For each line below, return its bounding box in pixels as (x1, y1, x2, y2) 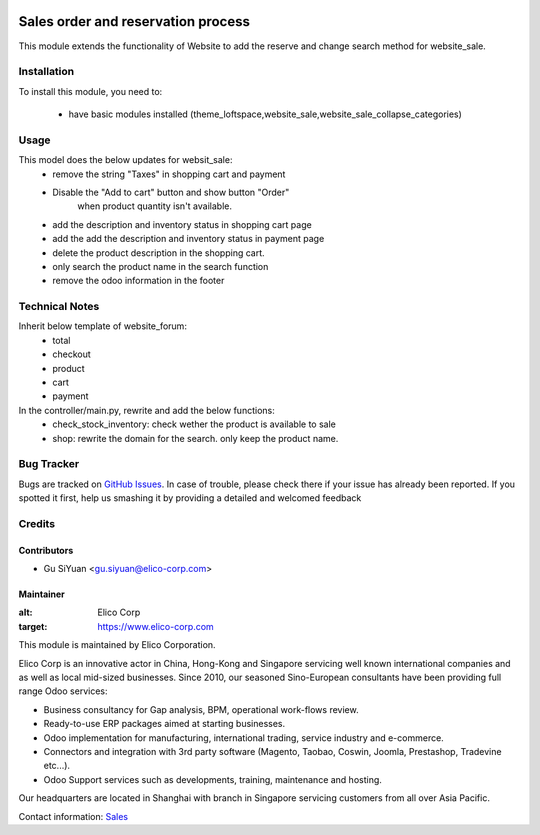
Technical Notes (18, 300, 100, 314)
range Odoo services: (18, 685, 108, 697)
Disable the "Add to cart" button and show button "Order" (52, 186, 290, 198)
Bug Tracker (18, 457, 80, 471)
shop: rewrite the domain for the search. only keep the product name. (52, 432, 339, 444)
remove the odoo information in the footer (52, 275, 225, 287)
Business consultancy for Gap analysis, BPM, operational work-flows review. (43, 703, 359, 715)
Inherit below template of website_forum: (18, 320, 187, 332)
